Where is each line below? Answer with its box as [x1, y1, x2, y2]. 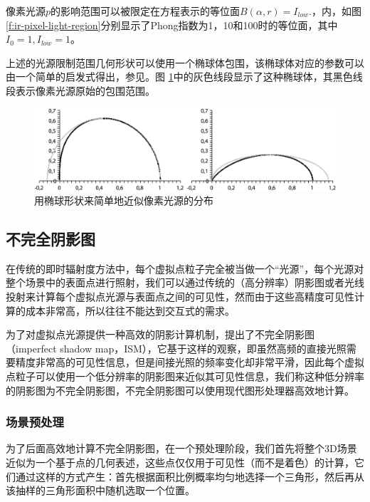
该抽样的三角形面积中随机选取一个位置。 [6, 483, 195, 498]
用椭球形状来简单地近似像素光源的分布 [34, 193, 213, 208]
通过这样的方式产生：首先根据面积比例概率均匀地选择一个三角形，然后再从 [15, 469, 364, 483]
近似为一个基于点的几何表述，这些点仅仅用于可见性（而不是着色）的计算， [6, 455, 354, 470]
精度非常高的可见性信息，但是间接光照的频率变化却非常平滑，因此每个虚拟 [15, 355, 364, 370]
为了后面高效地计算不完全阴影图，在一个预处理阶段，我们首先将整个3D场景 [6, 441, 357, 456]
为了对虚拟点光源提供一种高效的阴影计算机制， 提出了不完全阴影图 [6, 327, 314, 342]
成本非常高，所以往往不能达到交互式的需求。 [25, 303, 235, 318]
